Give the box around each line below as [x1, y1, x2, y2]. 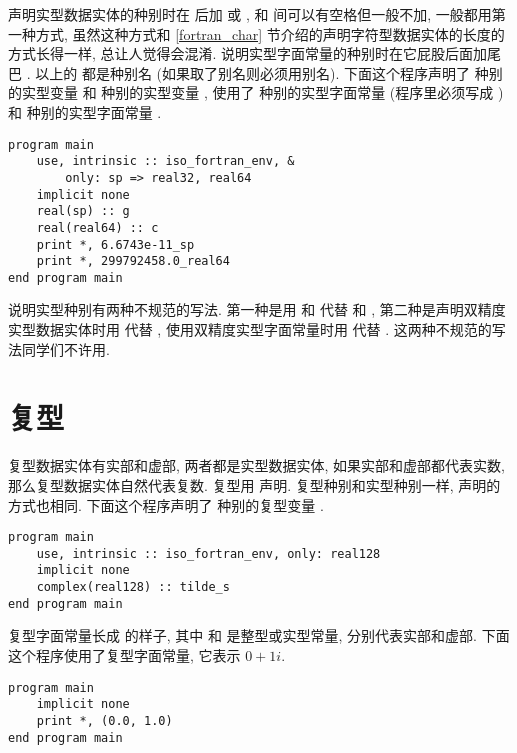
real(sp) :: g [36, 204, 130, 219]
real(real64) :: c [36, 220, 159, 235]
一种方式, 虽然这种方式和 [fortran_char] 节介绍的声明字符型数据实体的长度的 [8, 23, 505, 44]
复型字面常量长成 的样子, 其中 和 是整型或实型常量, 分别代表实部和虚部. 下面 [8, 625, 510, 646]
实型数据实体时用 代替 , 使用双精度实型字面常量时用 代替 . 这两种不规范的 [8, 319, 492, 340]
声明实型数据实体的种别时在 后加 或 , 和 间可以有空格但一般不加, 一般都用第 [8, 4, 506, 24]
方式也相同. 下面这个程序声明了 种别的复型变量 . [8, 494, 324, 515]
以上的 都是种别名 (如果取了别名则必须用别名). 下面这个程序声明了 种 [35, 62, 489, 83]
